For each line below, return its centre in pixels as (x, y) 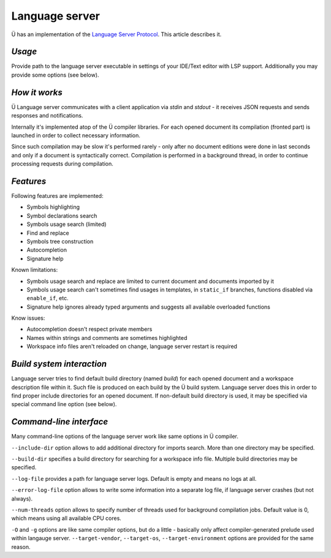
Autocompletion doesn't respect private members (89, 329)
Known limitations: (35, 270)
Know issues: (28, 318)
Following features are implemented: (57, 196)
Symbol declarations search (62, 216)
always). (22, 499)
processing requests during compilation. (62, 164)
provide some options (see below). (55, 75)
